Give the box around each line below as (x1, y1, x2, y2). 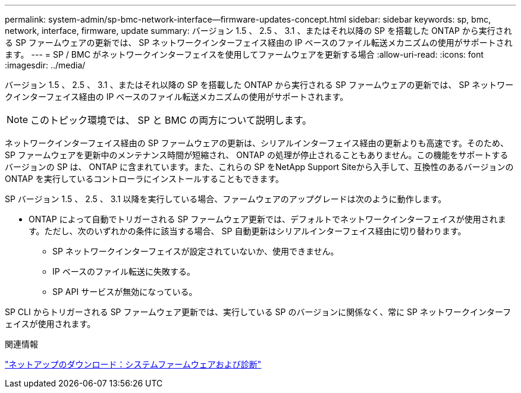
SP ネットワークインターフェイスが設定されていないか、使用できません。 (52, 246, 339, 256)
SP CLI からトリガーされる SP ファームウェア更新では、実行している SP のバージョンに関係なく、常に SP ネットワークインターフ (5, 307, 511, 317)
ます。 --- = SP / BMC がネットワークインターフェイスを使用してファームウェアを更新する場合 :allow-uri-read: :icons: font (5, 49, 484, 59)
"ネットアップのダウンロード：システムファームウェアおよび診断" (5, 359, 262, 369)
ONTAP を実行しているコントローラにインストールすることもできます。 (5, 174, 284, 184)
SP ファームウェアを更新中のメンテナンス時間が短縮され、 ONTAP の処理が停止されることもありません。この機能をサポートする (5, 150, 509, 160)
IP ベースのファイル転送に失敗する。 (52, 266, 195, 276)
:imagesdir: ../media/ (5, 60, 86, 70)
